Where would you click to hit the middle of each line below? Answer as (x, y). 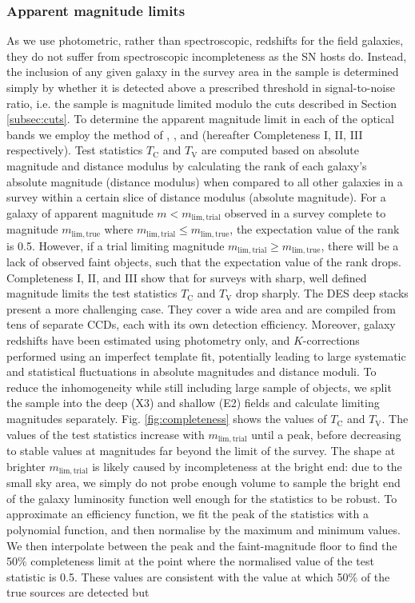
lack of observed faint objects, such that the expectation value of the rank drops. (204, 262)
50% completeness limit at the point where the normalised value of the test (190, 561)
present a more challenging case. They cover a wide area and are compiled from (201, 308)
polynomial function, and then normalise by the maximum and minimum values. (204, 529)
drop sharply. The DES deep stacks (322, 293)
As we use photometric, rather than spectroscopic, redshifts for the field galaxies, (205, 40)
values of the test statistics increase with (106, 434)
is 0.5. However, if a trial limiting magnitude (116, 245)
